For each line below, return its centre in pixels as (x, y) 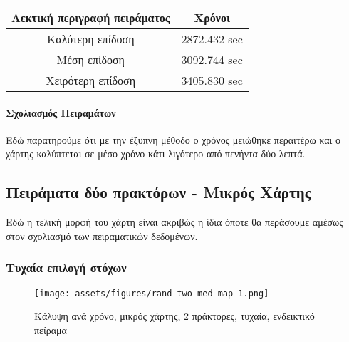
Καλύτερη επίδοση (90, 39)
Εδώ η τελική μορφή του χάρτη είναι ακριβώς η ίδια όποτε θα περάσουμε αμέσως (174, 222)
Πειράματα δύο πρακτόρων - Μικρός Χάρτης (158, 192)
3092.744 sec (212, 59)
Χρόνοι (212, 17)
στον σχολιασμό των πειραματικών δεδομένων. (102, 235)
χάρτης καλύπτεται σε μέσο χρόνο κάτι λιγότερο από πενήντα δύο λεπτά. (156, 154)
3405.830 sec (212, 80)
